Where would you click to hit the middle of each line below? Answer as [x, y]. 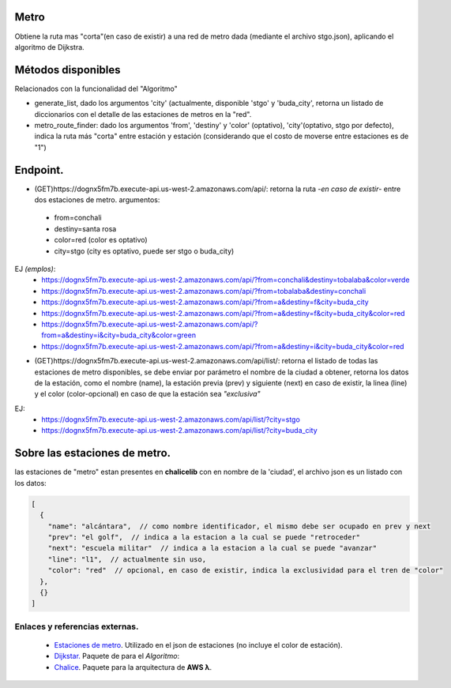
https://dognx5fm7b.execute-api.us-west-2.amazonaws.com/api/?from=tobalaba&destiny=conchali [204, 291]
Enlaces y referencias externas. [77, 626]
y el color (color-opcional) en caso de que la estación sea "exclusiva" [147, 394]
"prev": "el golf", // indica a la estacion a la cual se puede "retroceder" [204, 537]
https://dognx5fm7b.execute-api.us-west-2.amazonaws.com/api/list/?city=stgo [171, 419]
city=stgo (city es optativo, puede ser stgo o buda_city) [144, 251]
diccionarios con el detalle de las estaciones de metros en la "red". [143, 114]
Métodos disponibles [68, 70]
